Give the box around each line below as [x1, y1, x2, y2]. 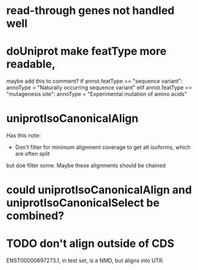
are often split [15, 150, 50, 157]
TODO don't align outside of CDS [6, 237, 175, 251]
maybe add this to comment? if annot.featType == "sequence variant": [6, 77, 183, 85]
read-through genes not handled [6, 4, 175, 18]
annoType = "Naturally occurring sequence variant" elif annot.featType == [6, 84, 193, 91]
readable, [6, 57, 56, 71]
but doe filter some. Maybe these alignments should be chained [6, 162, 166, 169]
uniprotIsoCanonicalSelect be [6, 196, 160, 210]
